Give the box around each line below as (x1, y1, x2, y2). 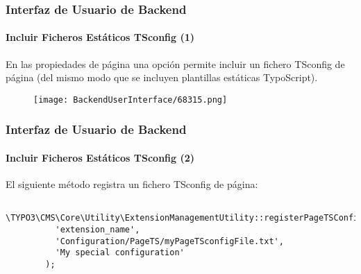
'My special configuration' (55, 248, 185, 258)
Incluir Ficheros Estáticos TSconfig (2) (6, 150, 195, 164)
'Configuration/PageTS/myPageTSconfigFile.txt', (55, 236, 284, 246)
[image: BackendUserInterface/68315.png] (33, 94, 228, 105)
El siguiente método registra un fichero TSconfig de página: (6, 177, 258, 191)
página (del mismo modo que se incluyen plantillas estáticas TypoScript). (6, 70, 318, 85)
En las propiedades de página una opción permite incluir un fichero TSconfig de (6, 56, 345, 71)
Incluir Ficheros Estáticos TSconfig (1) (6, 30, 195, 44)
